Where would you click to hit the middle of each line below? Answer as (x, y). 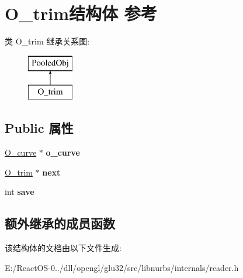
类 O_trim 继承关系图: (47, 41)
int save (20, 192)
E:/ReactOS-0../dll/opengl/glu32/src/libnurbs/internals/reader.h (122, 267)
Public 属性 (39, 128)
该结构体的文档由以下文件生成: (63, 248)
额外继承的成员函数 (60, 223)
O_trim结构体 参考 (81, 13)
